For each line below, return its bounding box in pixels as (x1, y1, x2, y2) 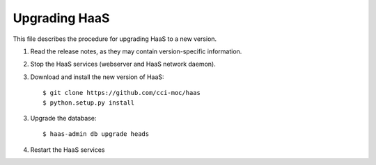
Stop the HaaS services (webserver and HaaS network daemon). (30, 60, 216, 69)
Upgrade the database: (30, 114, 97, 122)
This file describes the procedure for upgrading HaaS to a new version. (13, 35, 217, 43)
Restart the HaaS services (30, 146, 105, 154)
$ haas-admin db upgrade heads (42, 130, 150, 138)
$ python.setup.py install (42, 98, 135, 107)
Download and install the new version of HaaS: (30, 73, 164, 81)
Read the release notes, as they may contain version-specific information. (30, 47, 242, 55)
